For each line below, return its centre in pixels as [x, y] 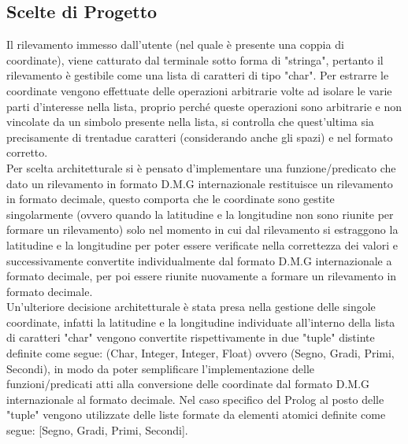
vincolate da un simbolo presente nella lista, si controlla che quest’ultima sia [190, 122]
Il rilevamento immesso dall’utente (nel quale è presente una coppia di [175, 44]
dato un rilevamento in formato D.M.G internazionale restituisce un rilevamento [200, 183]
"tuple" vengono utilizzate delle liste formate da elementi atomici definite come [196, 414]
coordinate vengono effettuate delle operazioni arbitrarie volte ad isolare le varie [199, 90]
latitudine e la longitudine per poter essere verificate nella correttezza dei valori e [202, 244]
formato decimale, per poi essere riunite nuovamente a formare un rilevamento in [202, 276]
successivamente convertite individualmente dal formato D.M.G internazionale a [199, 260]
